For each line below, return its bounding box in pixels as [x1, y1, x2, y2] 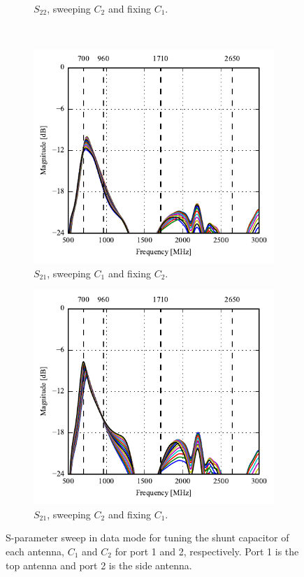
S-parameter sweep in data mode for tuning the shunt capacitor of [6, 530, 289, 545]
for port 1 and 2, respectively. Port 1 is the [115, 543, 299, 558]
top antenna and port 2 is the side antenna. [6, 557, 192, 572]
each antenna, [6, 543, 64, 558]
